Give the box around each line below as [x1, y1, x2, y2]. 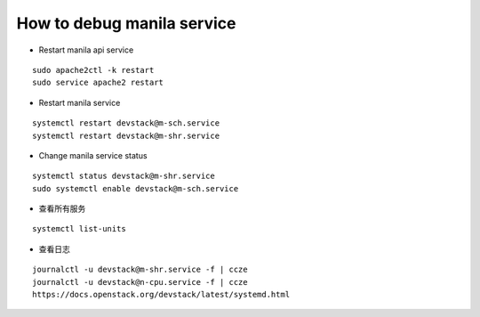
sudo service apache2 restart [32, 77, 164, 88]
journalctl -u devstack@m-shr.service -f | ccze [32, 264, 248, 275]
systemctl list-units [32, 224, 126, 234]
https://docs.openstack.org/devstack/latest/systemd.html [32, 289, 291, 300]
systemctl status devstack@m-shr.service [32, 171, 215, 182]
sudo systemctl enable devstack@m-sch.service [32, 183, 239, 193]
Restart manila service [38, 97, 121, 108]
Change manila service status [38, 150, 148, 160]
